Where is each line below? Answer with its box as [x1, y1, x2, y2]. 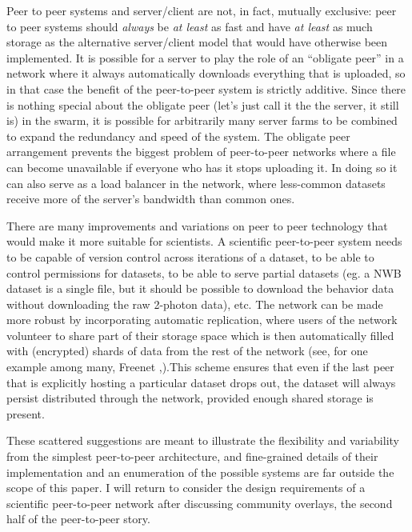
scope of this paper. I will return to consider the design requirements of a [6, 479, 366, 496]
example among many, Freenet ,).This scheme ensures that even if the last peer [6, 358, 394, 375]
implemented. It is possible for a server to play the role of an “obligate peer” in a [6, 49, 404, 66]
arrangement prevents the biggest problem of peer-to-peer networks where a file [6, 143, 396, 160]
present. [6, 405, 45, 422]
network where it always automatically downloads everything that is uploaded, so [6, 65, 406, 82]
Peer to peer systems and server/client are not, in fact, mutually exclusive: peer [6, 2, 397, 18]
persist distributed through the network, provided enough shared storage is [6, 390, 374, 406]
